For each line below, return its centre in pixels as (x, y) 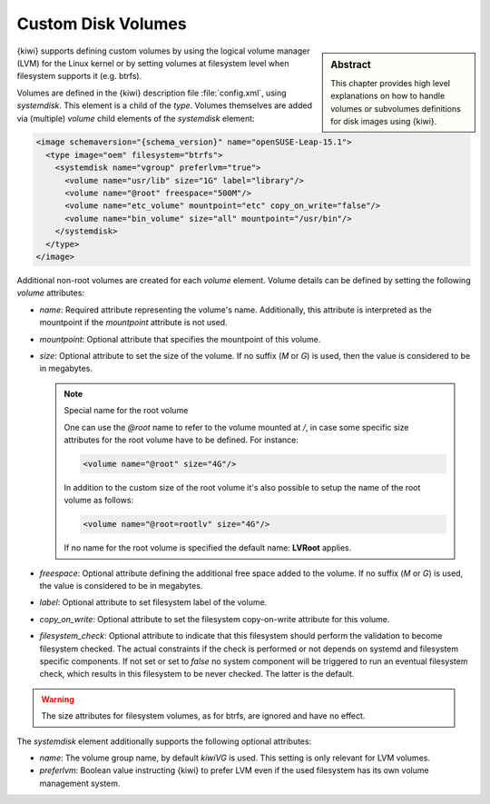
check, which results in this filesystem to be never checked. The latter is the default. (197, 674)
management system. (80, 783)
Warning (58, 699)
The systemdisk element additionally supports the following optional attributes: (164, 741)
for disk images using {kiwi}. (384, 121)
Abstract (351, 65)
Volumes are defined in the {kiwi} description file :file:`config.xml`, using (152, 93)
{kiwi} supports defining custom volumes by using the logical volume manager (163, 51)
